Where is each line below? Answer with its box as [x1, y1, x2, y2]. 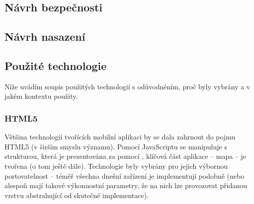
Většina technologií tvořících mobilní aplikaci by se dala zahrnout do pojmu [4, 132, 236, 142]
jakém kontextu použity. [4, 91, 78, 101]
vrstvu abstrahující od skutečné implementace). [4, 190, 149, 200]
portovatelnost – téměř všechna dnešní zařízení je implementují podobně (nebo [4, 170, 245, 181]
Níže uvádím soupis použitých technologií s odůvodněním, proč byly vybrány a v [4, 81, 251, 91]
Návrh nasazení [4, 29, 85, 44]
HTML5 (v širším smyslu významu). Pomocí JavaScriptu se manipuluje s [4, 141, 227, 151]
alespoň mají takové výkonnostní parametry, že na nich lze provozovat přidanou [4, 180, 247, 191]
